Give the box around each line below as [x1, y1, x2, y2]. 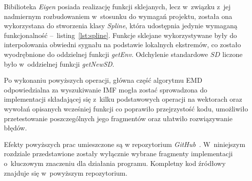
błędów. [4, 123, 27, 133]
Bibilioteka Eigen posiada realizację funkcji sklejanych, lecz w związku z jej [4, 1, 231, 11]
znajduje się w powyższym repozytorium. [4, 167, 128, 178]
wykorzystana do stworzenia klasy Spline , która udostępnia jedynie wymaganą [4, 20, 237, 31]
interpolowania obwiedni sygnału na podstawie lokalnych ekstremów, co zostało [4, 39, 241, 50]
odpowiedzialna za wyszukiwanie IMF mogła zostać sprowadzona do [4, 84, 207, 94]
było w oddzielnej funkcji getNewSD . [4, 58, 115, 69]
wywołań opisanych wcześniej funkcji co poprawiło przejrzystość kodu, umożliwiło [4, 103, 248, 113]
